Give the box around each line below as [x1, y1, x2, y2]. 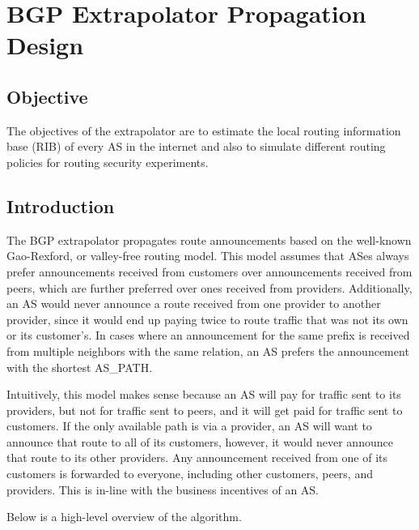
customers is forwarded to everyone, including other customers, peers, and [6, 465, 373, 482]
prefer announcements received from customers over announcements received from [6, 263, 413, 280]
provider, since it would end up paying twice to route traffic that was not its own [6, 310, 408, 327]
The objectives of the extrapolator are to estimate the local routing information [6, 122, 401, 139]
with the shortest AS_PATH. [6, 358, 153, 375]
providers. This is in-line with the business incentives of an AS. [6, 481, 320, 498]
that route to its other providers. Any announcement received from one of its [6, 449, 388, 466]
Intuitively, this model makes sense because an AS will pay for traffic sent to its [6, 386, 401, 403]
